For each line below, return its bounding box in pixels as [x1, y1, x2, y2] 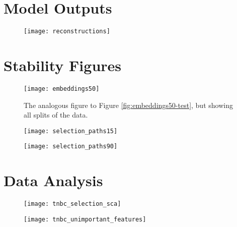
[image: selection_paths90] [24, 143, 118, 150]
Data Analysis [4, 170, 103, 191]
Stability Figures [4, 54, 122, 75]
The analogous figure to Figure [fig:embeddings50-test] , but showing [24, 99, 233, 110]
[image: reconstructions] [24, 28, 110, 35]
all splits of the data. [24, 109, 88, 120]
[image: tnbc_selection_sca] [24, 200, 121, 208]
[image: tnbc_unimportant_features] [24, 215, 146, 223]
